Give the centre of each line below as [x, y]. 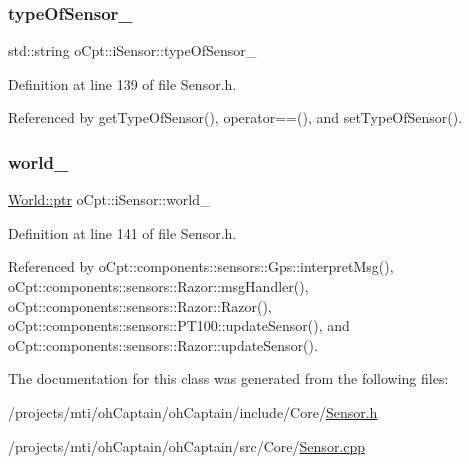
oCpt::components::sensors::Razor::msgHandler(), [158, 286]
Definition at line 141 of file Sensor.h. [122, 232]
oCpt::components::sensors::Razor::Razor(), [140, 305]
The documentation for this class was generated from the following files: [228, 378]
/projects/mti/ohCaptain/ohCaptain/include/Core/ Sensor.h [193, 411]
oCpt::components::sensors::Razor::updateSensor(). [163, 344]
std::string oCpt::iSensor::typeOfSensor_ [132, 50]
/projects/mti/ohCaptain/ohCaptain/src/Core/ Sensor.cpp [187, 445]
